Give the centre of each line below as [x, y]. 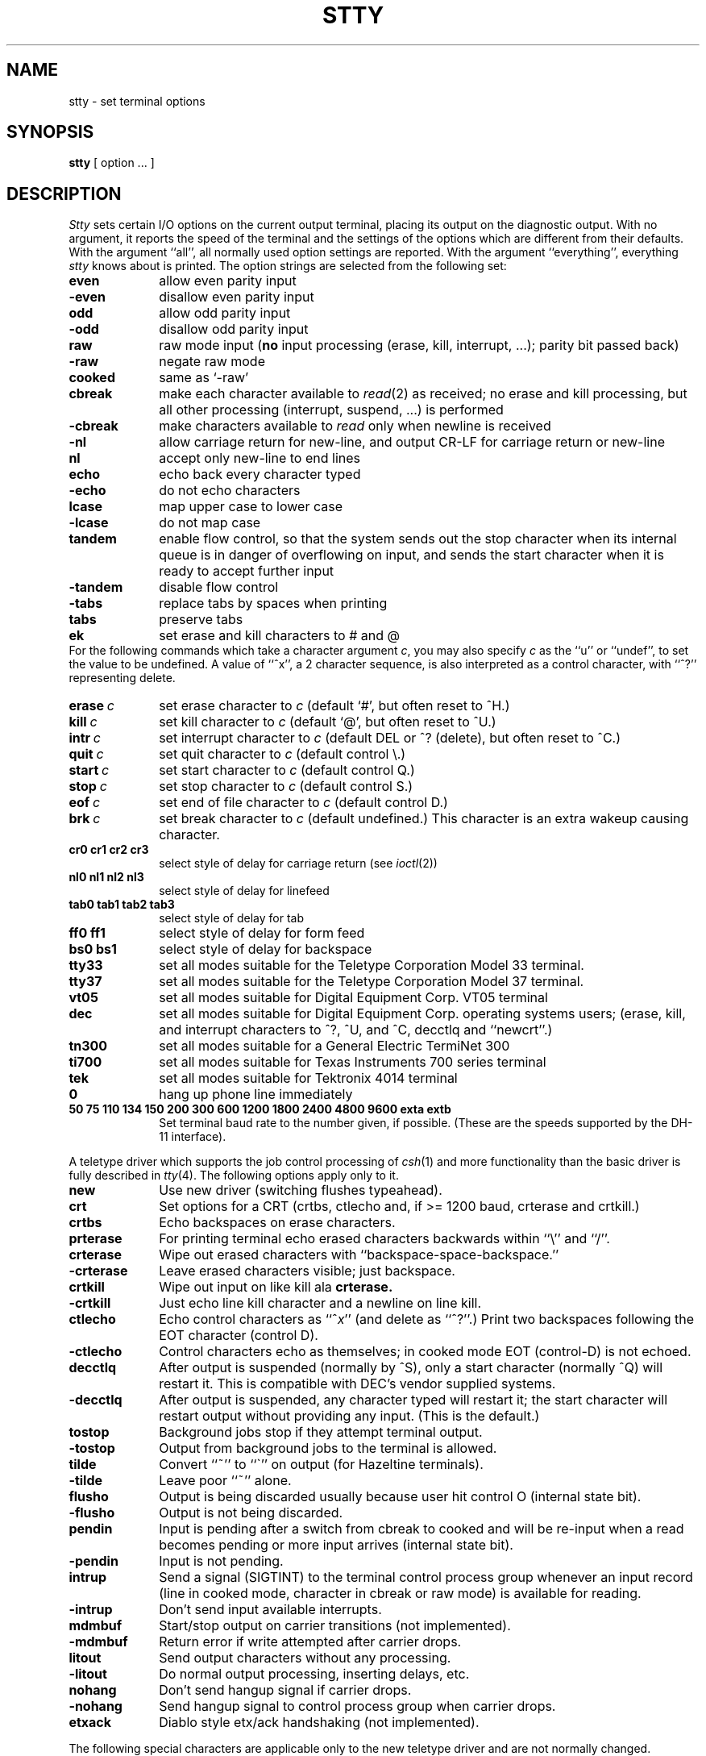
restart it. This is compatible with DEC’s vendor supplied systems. [357, 1384]
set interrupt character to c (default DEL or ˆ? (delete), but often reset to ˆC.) [390, 738]
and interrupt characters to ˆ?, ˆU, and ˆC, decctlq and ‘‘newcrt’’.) [356, 1030]
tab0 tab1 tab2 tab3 [122, 905]
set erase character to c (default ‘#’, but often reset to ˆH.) [334, 706]
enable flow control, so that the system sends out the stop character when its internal [418, 539]
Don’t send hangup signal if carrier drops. [285, 1690]
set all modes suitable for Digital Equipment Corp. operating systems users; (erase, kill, [422, 1014]
